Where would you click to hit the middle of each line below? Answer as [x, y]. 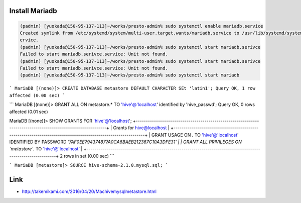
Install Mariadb [33, 11]
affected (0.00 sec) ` [37, 95]
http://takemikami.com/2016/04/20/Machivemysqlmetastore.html [89, 191]
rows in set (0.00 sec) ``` [89, 156]
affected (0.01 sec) [29, 112]
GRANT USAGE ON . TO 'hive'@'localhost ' [195, 135]
